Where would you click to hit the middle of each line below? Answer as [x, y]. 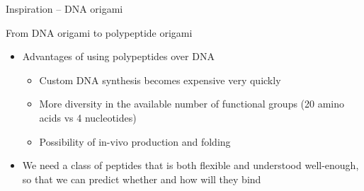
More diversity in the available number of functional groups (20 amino [192, 104]
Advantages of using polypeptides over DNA [118, 56]
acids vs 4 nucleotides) [88, 117]
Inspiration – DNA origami [64, 8]
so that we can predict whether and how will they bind [142, 179]
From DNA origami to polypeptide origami [99, 32]
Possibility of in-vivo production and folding [135, 141]
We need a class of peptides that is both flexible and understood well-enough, [190, 165]
